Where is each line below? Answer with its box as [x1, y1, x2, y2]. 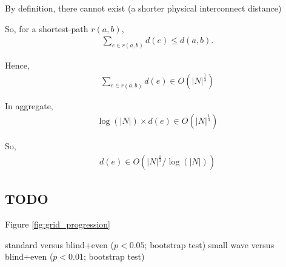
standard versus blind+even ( [5, 238, 114, 251]
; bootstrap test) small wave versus [144, 238, 274, 251]
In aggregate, [5, 99, 53, 112]
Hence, [5, 59, 30, 72]
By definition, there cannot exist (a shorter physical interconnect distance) [5, 2, 282, 14]
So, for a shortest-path [5, 22, 88, 35]
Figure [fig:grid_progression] [5, 218, 110, 231]
